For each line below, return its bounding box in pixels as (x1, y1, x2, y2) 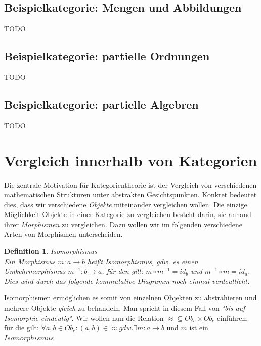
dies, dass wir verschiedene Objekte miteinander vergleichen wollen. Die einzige (4, 199, 247, 209)
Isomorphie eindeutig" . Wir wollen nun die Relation (4, 312, 164, 323)
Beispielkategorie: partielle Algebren (4, 96, 199, 112)
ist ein (189, 322, 208, 333)
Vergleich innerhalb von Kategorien (4, 150, 257, 170)
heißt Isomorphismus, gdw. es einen (88, 255, 198, 266)
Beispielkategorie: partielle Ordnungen (4, 48, 210, 64)
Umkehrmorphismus (4, 266, 66, 276)
